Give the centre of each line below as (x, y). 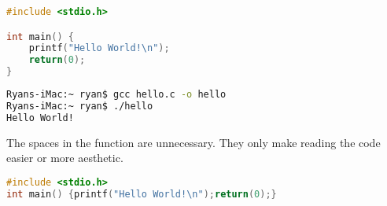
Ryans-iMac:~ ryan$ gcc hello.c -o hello (116, 95)
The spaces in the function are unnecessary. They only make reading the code (193, 142)
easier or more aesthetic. (65, 158)
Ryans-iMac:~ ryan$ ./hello (80, 106)
